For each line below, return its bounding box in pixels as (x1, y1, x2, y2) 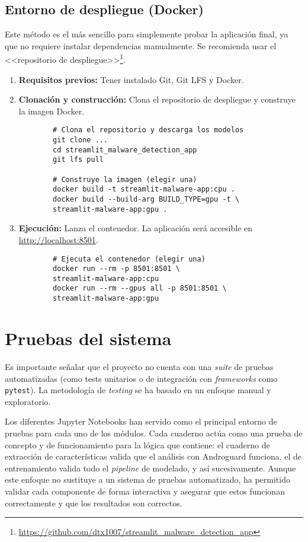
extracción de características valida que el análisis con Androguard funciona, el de (5, 450, 302, 463)
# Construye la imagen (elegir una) (53, 175, 197, 184)
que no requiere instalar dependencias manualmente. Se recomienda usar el (5, 39, 277, 52)
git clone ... (53, 136, 108, 145)
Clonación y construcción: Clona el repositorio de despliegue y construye (18, 93, 296, 106)
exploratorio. (5, 395, 51, 407)
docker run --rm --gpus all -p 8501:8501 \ (53, 284, 227, 293)
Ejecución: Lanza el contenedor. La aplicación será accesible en (18, 222, 253, 234)
